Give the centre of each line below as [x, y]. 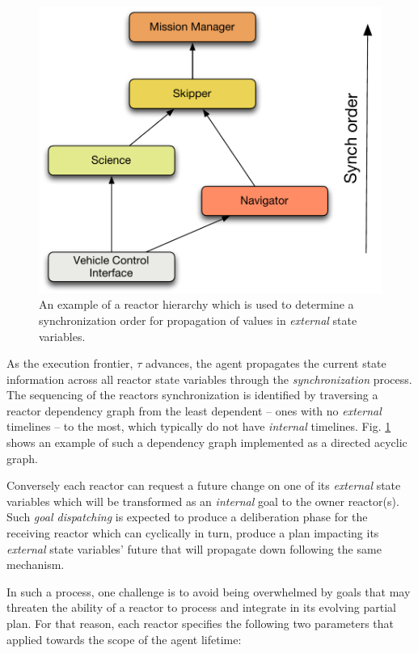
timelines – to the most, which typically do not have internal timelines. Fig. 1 [199, 426]
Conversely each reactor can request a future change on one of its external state [204, 485]
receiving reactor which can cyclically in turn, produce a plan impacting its [193, 533]
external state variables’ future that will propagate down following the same [194, 548]
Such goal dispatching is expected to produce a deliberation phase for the [187, 517]
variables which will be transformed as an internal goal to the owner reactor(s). [203, 501]
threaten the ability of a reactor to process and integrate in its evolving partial [201, 607]
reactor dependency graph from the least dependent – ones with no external [194, 410]
